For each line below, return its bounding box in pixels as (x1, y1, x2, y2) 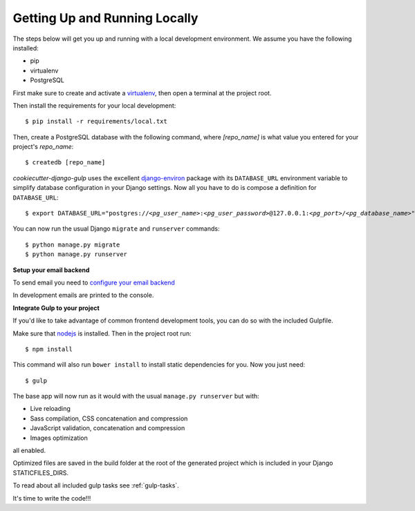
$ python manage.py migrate (25, 240, 120, 249)
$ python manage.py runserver (25, 251, 128, 258)
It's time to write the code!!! (12, 494, 91, 502)
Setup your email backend (12, 266, 90, 274)
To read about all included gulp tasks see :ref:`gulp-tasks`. (12, 481, 179, 490)
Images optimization (30, 434, 88, 442)
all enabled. (12, 446, 46, 455)
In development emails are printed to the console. (12, 291, 154, 300)
